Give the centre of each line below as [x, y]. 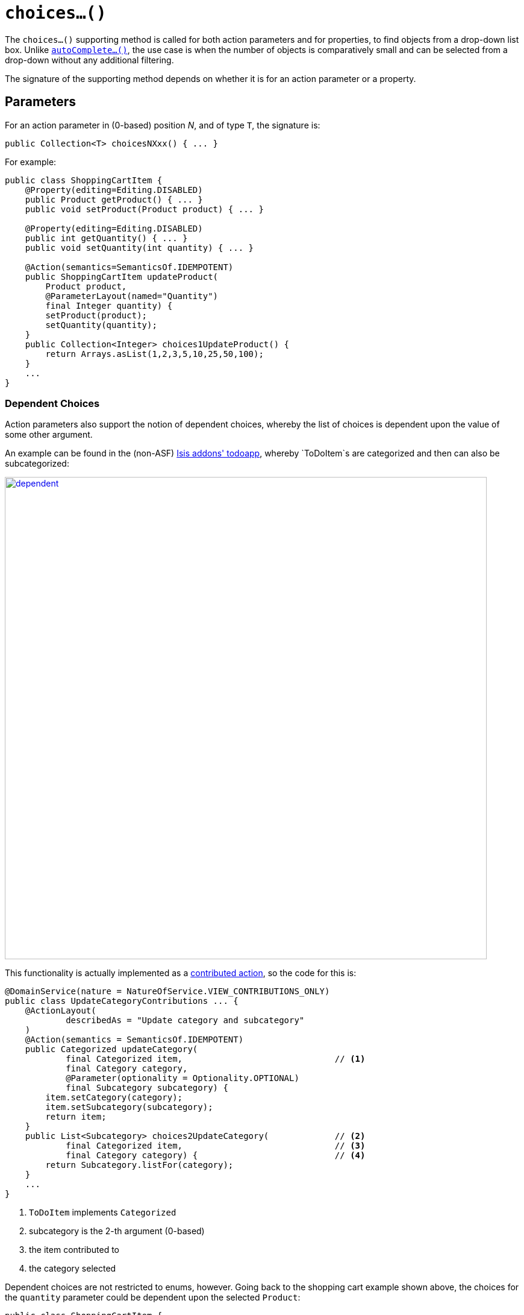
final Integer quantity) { [109, 305]
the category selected [73, 1269]
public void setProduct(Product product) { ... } [144, 209]
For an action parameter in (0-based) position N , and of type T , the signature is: [163, 125]
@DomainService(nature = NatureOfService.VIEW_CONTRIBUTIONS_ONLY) [167, 992]
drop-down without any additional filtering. [89, 60]
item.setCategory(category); [114, 1098]
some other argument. [49, 435]
